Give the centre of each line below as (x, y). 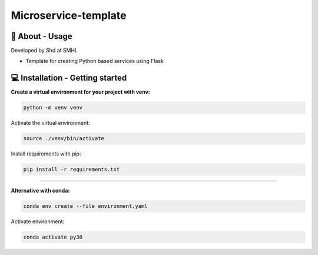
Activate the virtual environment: (51, 123)
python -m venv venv (53, 108)
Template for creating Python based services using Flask (95, 61)
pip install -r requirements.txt (72, 170)
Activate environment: (38, 221)
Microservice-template (69, 15)
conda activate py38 (53, 237)
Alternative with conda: (40, 191)
